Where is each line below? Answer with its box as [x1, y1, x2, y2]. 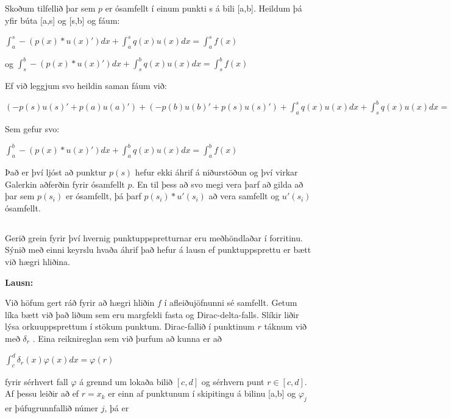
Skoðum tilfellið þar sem [5, 2, 96, 14]
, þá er [104, 402, 129, 414]
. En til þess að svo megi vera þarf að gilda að [132, 177, 304, 190]
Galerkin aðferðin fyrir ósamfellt [5, 177, 125, 190]
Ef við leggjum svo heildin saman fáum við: [5, 79, 167, 92]
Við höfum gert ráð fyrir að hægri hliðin [5, 296, 155, 309]
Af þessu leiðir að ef [5, 387, 79, 400]
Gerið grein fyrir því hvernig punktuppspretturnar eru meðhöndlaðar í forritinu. [5, 231, 303, 244]
